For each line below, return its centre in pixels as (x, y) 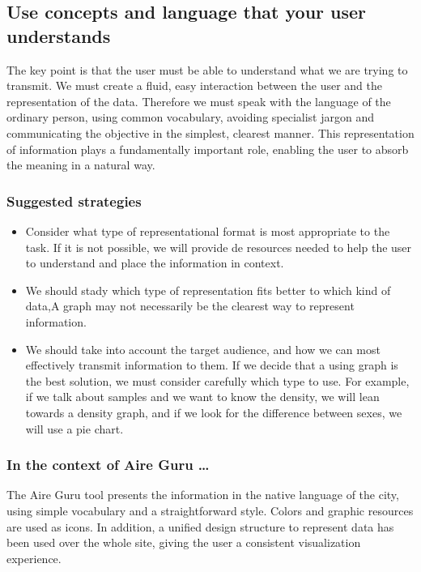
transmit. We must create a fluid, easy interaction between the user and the (194, 85)
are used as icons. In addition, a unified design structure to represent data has (200, 526)
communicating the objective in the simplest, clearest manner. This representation (210, 132)
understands (59, 35)
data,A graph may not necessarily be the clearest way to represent (190, 306)
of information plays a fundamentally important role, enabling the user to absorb (208, 149)
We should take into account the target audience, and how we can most (203, 349)
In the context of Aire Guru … (108, 465)
